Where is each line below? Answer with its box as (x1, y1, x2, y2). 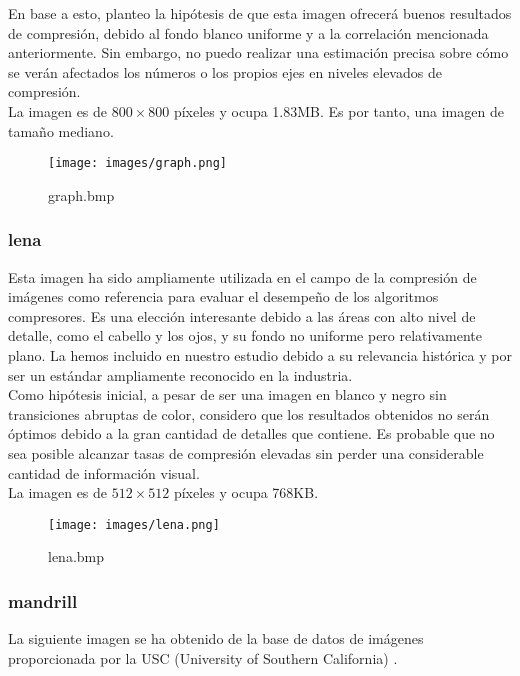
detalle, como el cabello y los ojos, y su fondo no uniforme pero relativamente (8, 325, 482, 346)
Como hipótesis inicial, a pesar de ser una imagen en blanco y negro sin (8, 384, 447, 405)
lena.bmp (48, 546, 105, 567)
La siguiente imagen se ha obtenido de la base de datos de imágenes (8, 628, 424, 649)
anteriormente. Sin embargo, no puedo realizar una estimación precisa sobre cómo (8, 42, 509, 63)
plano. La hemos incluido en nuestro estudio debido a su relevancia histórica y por (8, 345, 512, 365)
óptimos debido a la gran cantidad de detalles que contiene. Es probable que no (8, 423, 495, 444)
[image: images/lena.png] (48, 517, 220, 532)
